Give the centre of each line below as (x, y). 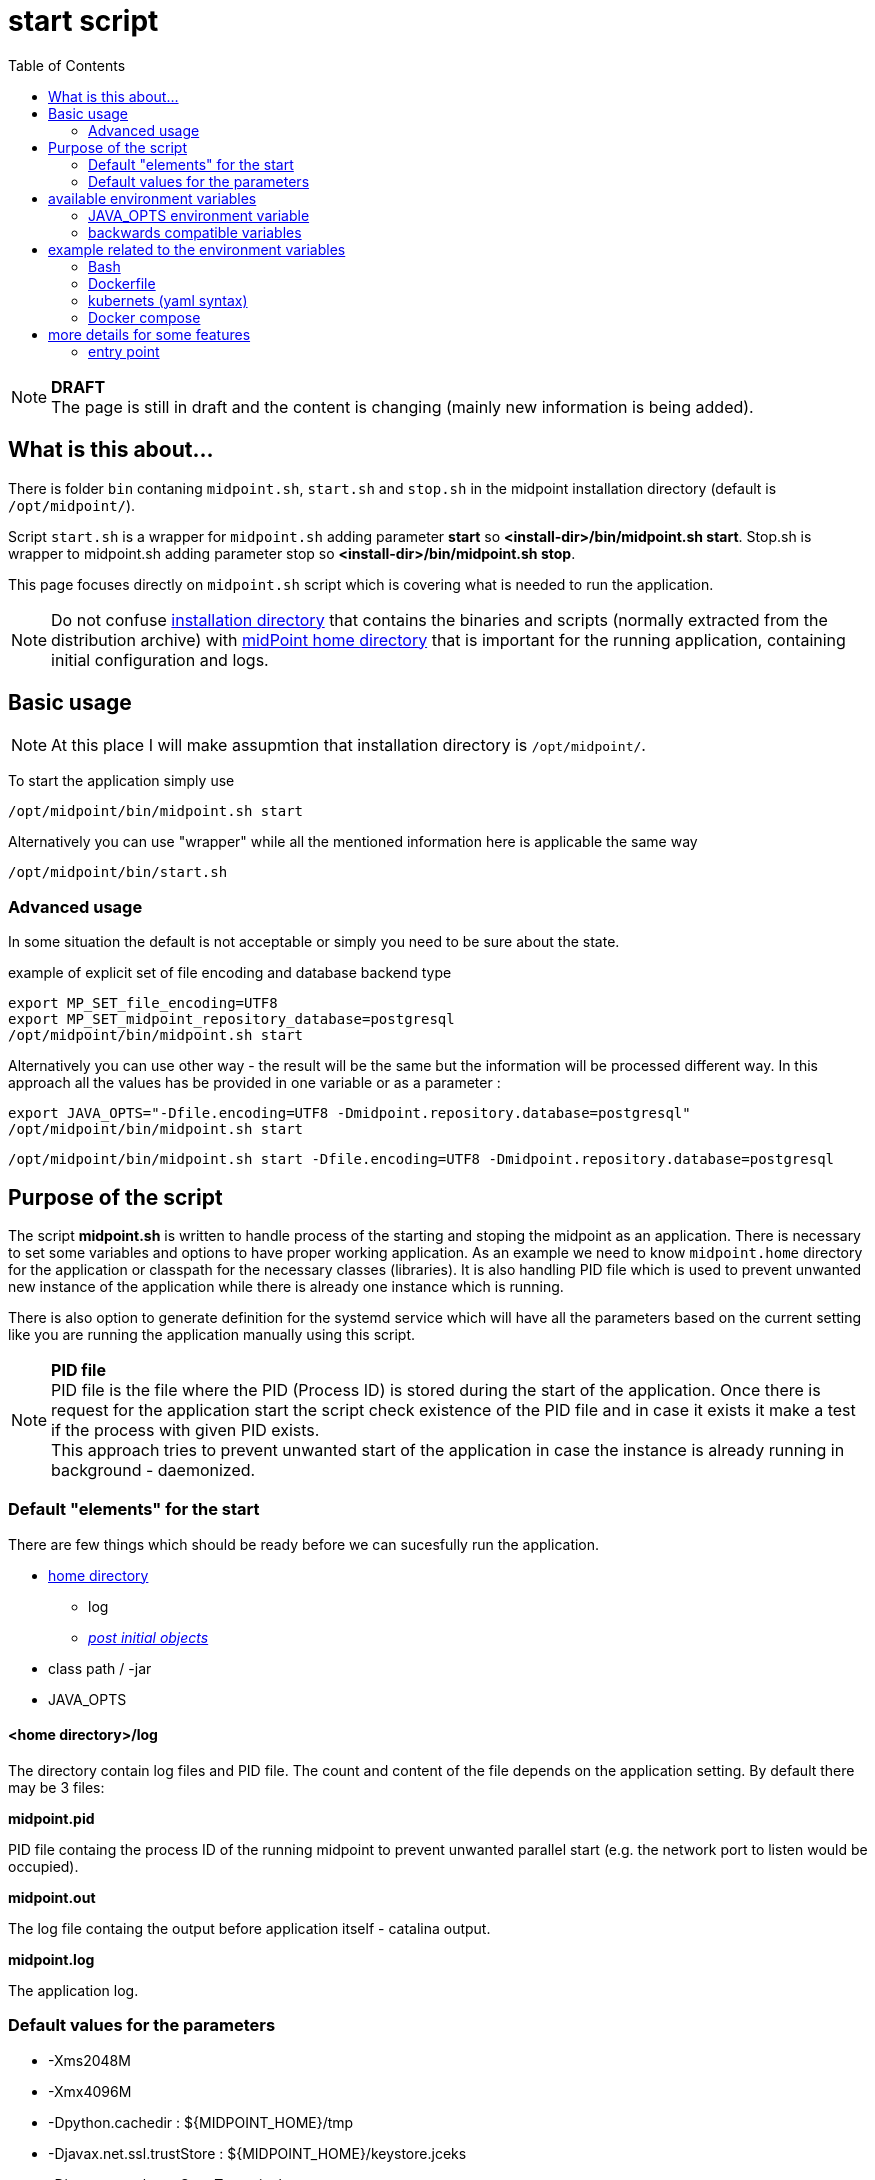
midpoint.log (51, 1959)
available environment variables (152, 198)
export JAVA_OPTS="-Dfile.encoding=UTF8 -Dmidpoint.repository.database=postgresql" (349, 1113)
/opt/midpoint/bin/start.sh (118, 872)
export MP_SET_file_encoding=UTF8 (143, 1003)
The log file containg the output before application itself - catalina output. (249, 1928)
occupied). (43, 1866)
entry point (124, 351)
